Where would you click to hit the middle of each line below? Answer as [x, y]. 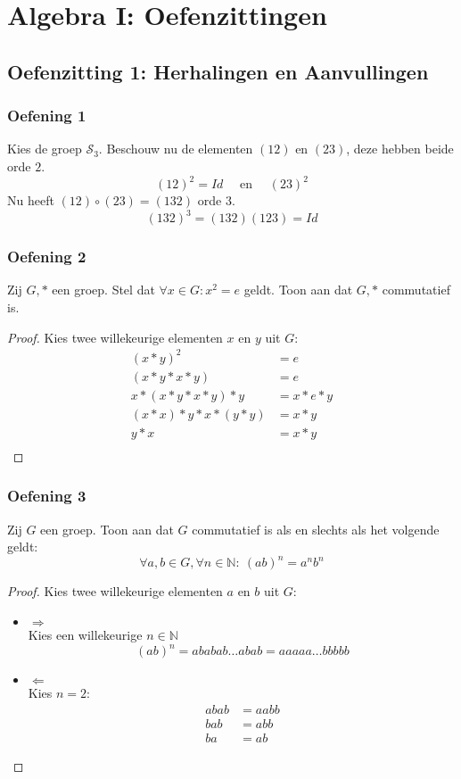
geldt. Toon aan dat [298, 290]
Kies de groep [45, 149]
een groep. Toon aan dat [107, 529]
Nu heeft [31, 200]
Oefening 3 [47, 496]
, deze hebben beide [400, 149]
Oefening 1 [47, 116]
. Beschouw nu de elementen [176, 149]
